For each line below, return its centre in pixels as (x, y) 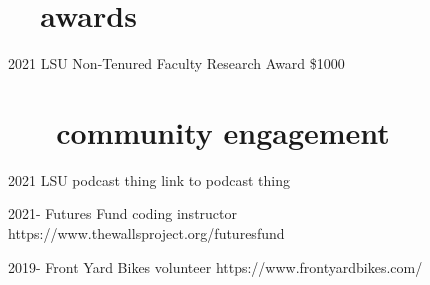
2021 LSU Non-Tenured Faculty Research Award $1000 (176, 63)
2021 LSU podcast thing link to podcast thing (149, 179)
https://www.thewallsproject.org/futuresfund (146, 233)
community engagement (223, 131)
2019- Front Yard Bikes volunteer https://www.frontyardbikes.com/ (215, 266)
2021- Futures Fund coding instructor (123, 213)
